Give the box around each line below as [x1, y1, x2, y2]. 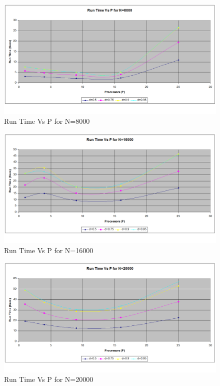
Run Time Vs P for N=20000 [4, 374, 93, 384]
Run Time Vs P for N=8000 [4, 116, 90, 126]
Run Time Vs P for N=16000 [4, 245, 93, 255]
